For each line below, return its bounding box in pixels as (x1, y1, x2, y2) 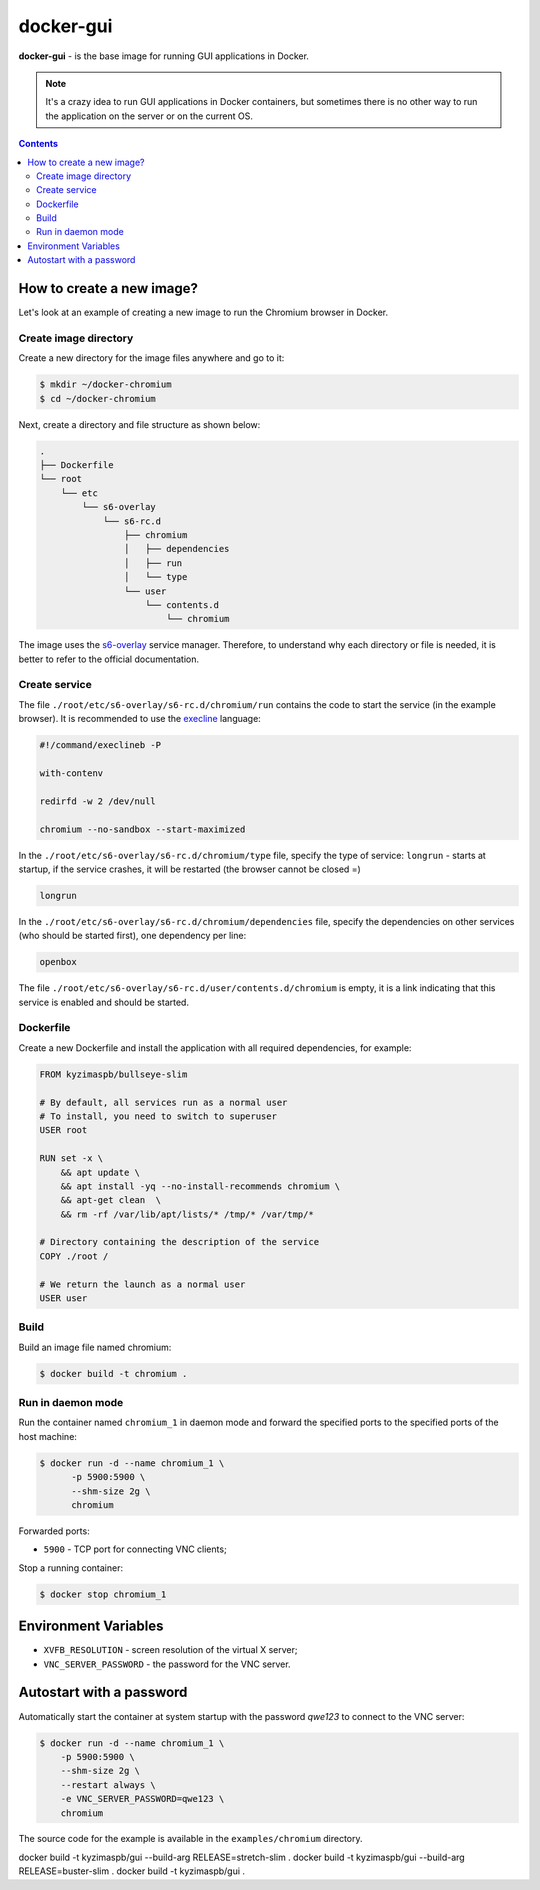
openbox (39, 956, 77, 968)
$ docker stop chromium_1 (39, 1588, 167, 1600)
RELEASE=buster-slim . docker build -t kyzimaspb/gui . (18, 1865, 245, 1877)
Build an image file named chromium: (18, 1341, 172, 1353)
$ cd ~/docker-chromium (39, 393, 157, 404)
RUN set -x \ (39, 1153, 104, 1164)
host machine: (18, 1430, 77, 1442)
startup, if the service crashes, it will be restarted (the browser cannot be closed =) (18, 863, 362, 875)
